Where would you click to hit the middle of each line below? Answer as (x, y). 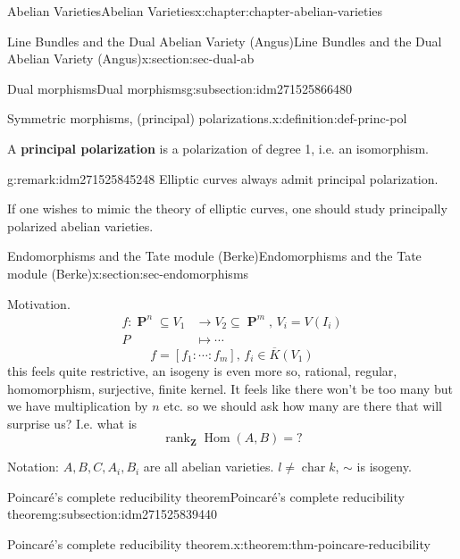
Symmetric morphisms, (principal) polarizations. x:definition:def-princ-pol (207, 118)
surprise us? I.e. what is (72, 423)
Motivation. (39, 303)
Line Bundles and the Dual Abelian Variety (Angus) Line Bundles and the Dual (225, 41)
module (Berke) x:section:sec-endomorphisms (128, 273)
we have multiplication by (78, 406)
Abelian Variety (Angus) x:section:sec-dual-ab (131, 58)
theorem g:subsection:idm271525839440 (113, 514)
